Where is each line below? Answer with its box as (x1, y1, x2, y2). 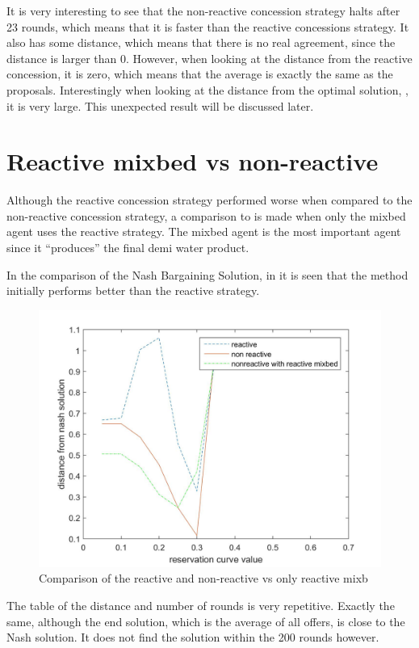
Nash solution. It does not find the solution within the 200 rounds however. (6, 629, 379, 646)
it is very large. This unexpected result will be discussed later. (6, 97, 314, 114)
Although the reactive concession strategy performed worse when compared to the (6, 191, 413, 208)
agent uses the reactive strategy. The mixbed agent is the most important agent (6, 223, 401, 240)
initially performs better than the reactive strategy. (6, 282, 260, 299)
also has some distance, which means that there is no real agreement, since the (6, 34, 396, 51)
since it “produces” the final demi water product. (6, 239, 249, 256)
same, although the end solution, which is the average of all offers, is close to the (6, 612, 405, 629)
